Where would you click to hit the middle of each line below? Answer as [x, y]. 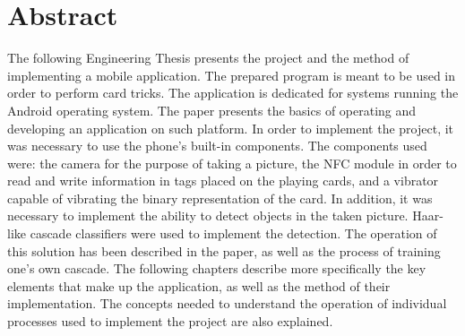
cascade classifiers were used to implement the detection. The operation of [233, 233]
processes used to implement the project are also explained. [170, 321]
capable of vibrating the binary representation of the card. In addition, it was [220, 198]
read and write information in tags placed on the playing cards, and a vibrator [223, 181]
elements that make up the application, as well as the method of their [199, 285]
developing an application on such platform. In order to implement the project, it [231, 128]
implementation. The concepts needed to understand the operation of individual [227, 303]
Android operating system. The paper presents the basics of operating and [212, 110]
